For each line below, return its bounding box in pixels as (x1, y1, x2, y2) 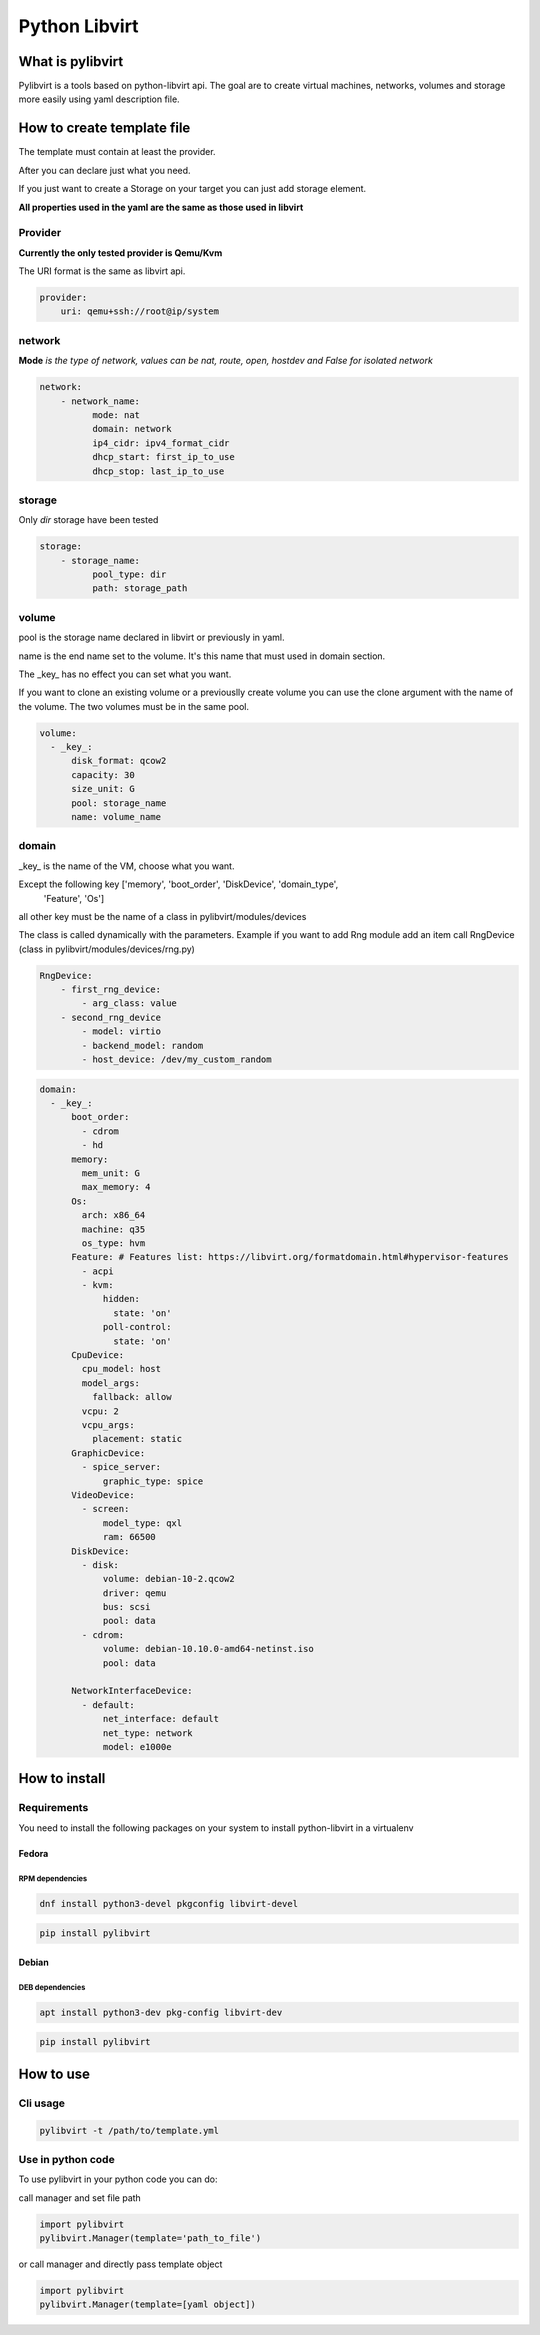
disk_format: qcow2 (71, 755, 167, 767)
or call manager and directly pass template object (18, 2258, 223, 2270)
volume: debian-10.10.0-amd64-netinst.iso (102, 1643, 314, 1655)
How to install (18, 1770, 106, 1787)
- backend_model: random (81, 1040, 204, 1051)
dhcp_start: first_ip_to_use (91, 451, 235, 463)
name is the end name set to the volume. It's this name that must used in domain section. (18, 650, 386, 662)
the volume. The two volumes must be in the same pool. (18, 700, 250, 712)
